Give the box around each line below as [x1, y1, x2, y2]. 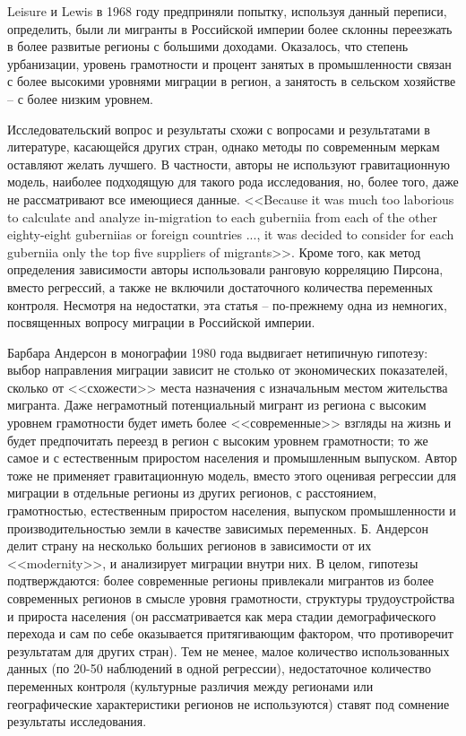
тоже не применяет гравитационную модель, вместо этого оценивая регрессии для [7, 465, 456, 484]
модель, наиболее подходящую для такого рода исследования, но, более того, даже [7, 172, 459, 191]
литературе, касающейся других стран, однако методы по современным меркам [7, 137, 440, 156]
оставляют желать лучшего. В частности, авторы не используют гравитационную [7, 154, 450, 173]
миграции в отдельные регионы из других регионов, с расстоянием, [7, 483, 377, 502]
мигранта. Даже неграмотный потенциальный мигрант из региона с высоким [7, 395, 427, 414]
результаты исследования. [7, 712, 147, 731]
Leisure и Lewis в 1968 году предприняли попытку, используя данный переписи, [7, 2, 447, 20]
